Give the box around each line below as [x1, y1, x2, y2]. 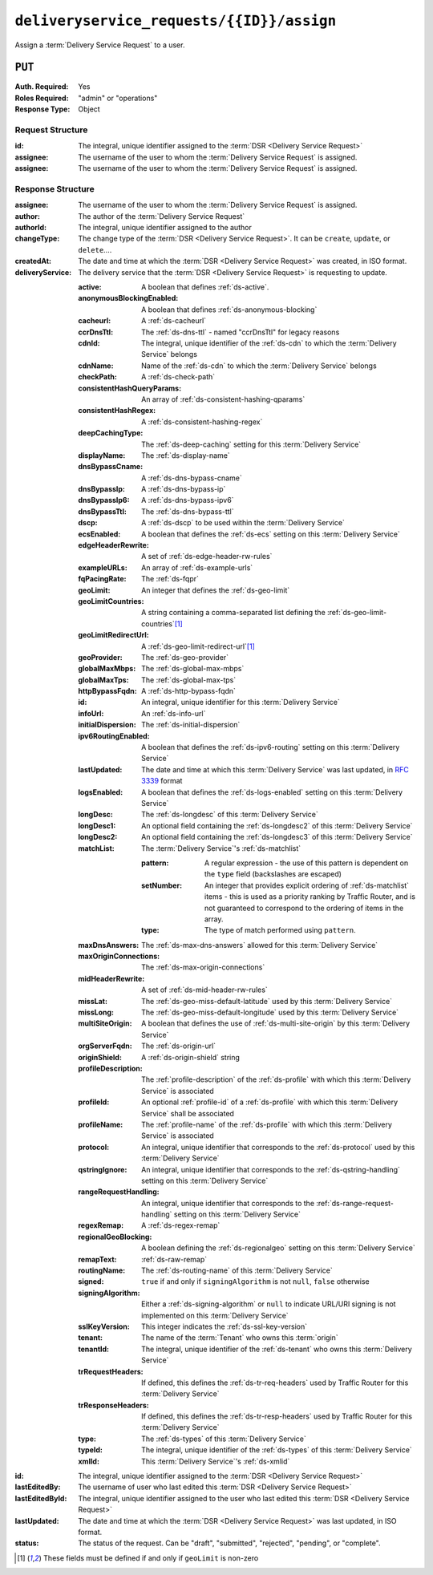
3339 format [141, 776, 183, 786]
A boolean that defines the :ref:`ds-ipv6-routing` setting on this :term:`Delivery [141, 743, 400, 752]
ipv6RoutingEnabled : [78, 731, 150, 741]
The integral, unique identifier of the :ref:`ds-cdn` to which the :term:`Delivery [141, 338, 397, 348]
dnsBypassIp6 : [78, 496, 130, 505]
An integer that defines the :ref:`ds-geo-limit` [141, 585, 290, 595]
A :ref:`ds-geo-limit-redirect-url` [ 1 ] [141, 642, 256, 651]
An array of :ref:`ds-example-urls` [141, 562, 253, 573]
